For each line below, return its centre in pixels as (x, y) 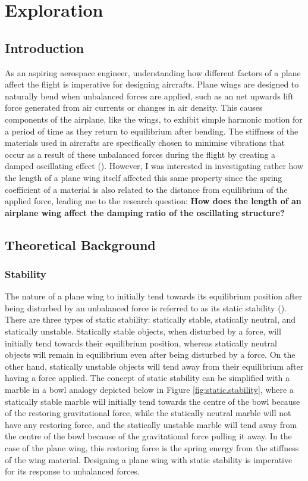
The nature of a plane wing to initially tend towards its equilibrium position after (154, 296)
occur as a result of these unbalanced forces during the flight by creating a (140, 154)
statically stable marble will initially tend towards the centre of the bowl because (153, 401)
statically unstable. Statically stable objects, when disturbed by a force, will (143, 331)
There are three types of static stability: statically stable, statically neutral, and (150, 319)
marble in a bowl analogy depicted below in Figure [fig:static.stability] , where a (149, 390)
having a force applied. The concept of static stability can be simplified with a (147, 378)
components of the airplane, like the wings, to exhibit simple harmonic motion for (154, 119)
